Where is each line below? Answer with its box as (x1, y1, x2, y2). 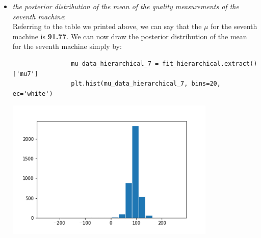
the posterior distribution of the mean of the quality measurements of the (12, 1, 239, 11)
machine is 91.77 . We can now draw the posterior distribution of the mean (12, 31, 247, 41)
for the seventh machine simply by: (12, 41, 122, 51)
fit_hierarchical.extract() (162, 60, 257, 67)
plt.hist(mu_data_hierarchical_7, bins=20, (71, 80, 221, 88)
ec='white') (12, 90, 53, 97)
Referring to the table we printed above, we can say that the (12, 21, 202, 32)
